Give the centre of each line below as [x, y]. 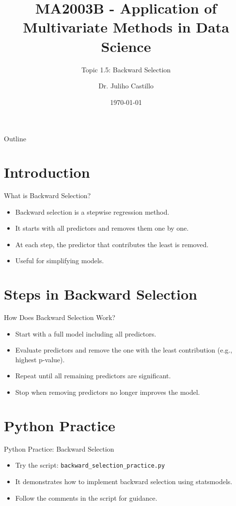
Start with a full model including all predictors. [86, 333]
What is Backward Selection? [47, 195]
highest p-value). [40, 359]
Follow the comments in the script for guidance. [86, 498]
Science [126, 46]
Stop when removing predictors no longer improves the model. [108, 392]
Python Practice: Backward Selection [59, 448]
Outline [15, 139]
